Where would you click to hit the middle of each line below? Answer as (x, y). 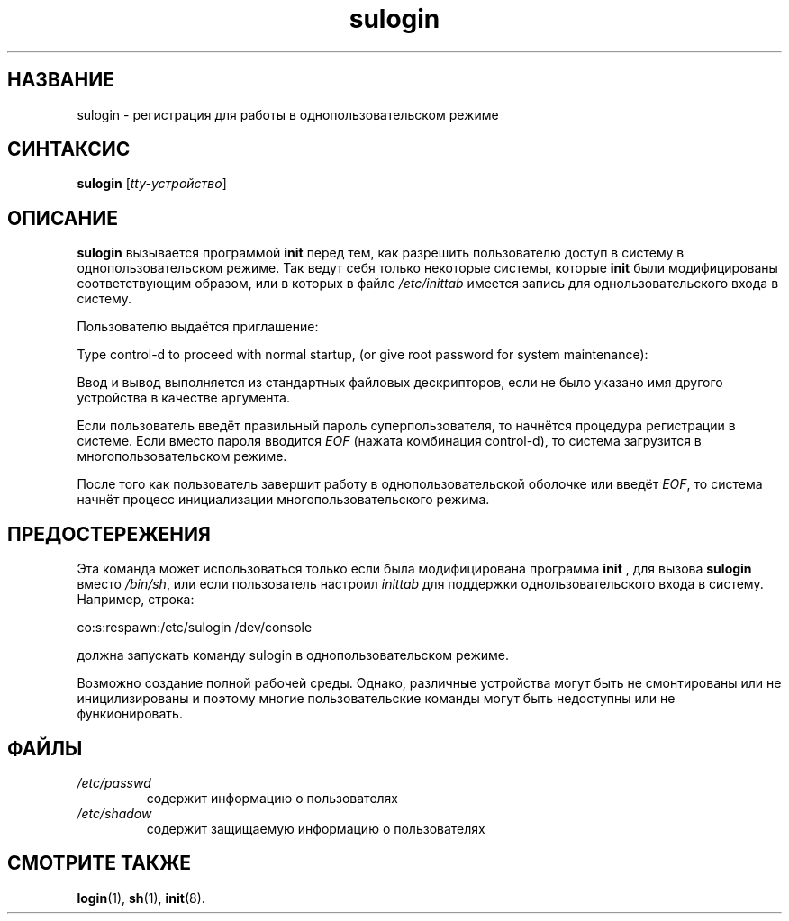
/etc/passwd (114, 782)
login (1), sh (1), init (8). (141, 898)
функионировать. (130, 714)
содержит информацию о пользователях (272, 798)
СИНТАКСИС (69, 149)
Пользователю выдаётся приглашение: (198, 327)
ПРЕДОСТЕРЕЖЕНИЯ (109, 534)
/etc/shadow (114, 813)
